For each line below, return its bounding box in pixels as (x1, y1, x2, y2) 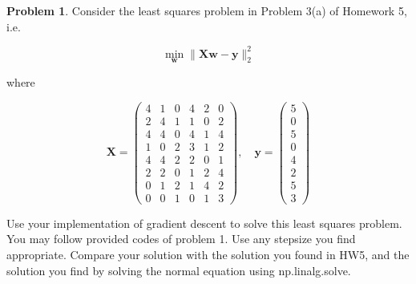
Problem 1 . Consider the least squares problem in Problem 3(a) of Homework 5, (6, 2, 407, 18)
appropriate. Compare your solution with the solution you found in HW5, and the (6, 246, 410, 262)
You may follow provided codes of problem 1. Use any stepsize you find (6, 230, 356, 247)
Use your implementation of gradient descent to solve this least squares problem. (6, 214, 402, 231)
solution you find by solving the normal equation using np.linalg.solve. (6, 262, 351, 278)
